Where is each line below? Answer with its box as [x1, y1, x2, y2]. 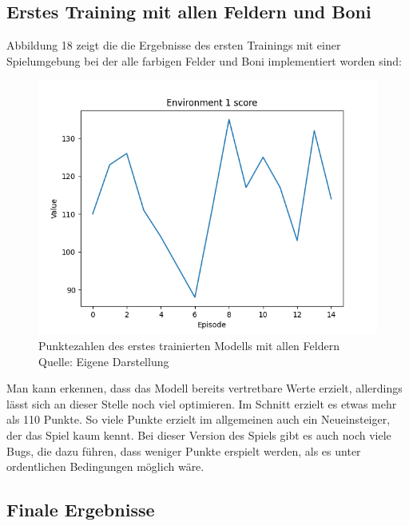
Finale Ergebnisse [6, 497, 155, 522]
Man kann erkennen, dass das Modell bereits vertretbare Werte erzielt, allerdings [6, 380, 403, 396]
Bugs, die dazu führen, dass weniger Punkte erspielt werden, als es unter [6, 442, 361, 459]
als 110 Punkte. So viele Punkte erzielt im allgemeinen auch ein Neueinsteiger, [6, 411, 391, 428]
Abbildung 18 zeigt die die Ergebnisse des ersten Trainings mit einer [6, 37, 341, 54]
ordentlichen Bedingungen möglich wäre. [6, 458, 204, 475]
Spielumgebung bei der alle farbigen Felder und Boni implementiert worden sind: [6, 52, 402, 69]
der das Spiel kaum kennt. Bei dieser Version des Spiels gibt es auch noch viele [6, 426, 391, 443]
